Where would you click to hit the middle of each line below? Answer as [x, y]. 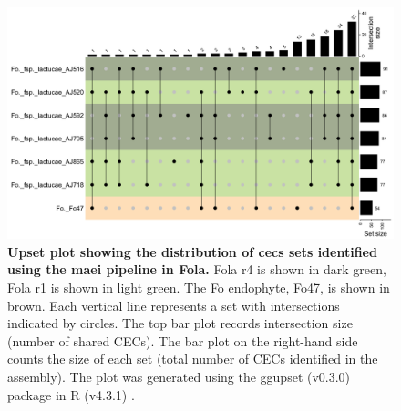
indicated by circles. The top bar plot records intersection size [180, 323]
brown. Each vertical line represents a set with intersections [174, 305]
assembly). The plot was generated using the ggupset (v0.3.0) [179, 376]
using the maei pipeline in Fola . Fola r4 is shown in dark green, [197, 269]
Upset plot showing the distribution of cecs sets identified [192, 251]
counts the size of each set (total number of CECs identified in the [193, 359]
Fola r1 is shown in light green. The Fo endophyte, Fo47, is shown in [199, 288]
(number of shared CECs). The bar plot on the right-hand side [183, 340]
